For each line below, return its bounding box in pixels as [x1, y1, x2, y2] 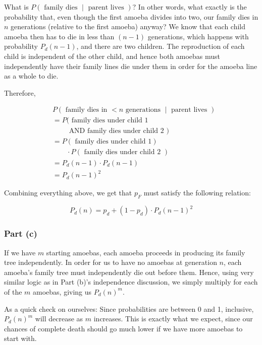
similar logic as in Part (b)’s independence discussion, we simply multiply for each [4, 277, 258, 287]
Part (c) [4, 227, 37, 240]
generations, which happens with [147, 31, 249, 41]
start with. [4, 333, 37, 343]
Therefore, [4, 87, 36, 98]
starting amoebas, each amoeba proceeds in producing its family [46, 247, 245, 257]
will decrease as [35, 313, 83, 324]
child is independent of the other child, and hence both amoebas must [4, 50, 221, 61]
